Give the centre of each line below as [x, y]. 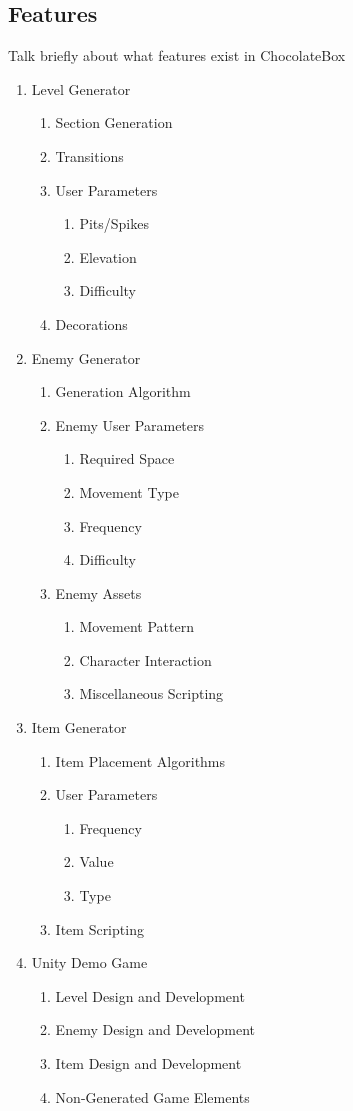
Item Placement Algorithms [140, 760]
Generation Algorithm [123, 391]
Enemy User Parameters [130, 424]
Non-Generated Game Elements [152, 1096]
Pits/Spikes [114, 223]
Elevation [108, 256]
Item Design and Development [148, 1063]
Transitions [89, 155]
